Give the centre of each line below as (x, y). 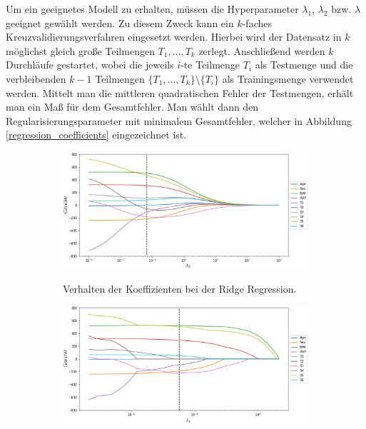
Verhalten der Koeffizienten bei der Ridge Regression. (180, 288)
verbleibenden (36, 78)
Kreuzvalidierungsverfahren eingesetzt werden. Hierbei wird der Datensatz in (174, 37)
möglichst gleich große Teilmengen (80, 50)
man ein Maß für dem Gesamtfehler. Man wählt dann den (132, 107)
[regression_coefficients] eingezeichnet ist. (96, 135)
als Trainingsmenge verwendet (288, 78)
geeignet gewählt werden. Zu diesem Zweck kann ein (120, 22)
